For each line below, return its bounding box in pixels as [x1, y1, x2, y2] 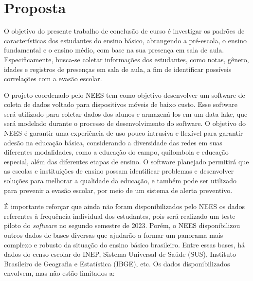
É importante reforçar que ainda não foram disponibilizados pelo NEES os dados [4, 201, 245, 211]
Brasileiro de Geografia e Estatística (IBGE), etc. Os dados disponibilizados [4, 258, 230, 268]
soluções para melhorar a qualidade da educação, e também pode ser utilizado [4, 176, 236, 186]
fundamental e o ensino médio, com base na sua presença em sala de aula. [4, 45, 224, 55]
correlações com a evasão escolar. [4, 73, 102, 84]
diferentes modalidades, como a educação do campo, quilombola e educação [4, 147, 229, 157]
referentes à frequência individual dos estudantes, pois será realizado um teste [4, 211, 235, 221]
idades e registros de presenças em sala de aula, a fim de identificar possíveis [4, 64, 232, 74]
